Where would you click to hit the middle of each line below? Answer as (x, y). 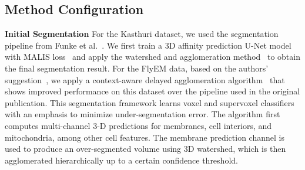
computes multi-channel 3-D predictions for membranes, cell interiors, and (138, 125)
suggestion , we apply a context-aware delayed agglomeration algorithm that (145, 79)
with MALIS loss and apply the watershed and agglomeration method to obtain (152, 57)
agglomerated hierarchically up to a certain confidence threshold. (121, 160)
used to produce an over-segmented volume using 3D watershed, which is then (145, 149)
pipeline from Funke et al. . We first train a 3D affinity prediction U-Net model (148, 45)
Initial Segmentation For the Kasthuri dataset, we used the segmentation (142, 34)
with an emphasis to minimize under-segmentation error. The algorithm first (143, 114)
